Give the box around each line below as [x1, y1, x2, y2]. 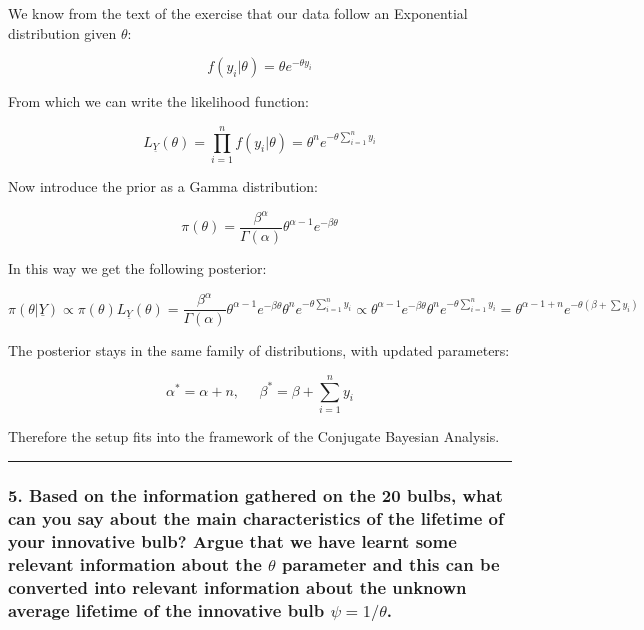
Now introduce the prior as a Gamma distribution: [8, 175, 318, 196]
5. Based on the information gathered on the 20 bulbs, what [8, 483, 503, 508]
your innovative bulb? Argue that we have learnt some [8, 529, 457, 554]
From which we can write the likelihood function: [8, 91, 309, 112]
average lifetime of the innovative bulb [8, 598, 325, 623]
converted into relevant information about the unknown [8, 575, 467, 600]
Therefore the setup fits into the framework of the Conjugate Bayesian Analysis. [8, 425, 500, 446]
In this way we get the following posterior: [8, 258, 267, 279]
